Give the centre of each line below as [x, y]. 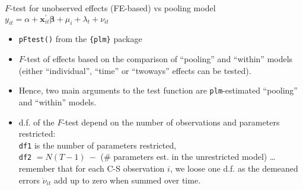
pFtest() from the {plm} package [80, 39]
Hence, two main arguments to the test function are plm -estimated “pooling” [158, 90]
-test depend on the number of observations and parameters [171, 122]
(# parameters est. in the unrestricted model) [184, 157]
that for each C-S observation [111, 168]
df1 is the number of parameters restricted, [98, 145]
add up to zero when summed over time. [127, 180]
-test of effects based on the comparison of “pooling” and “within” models [158, 59]
